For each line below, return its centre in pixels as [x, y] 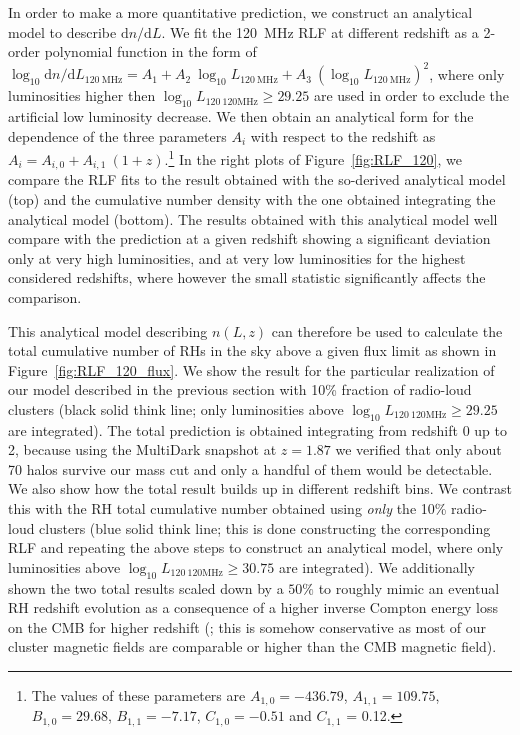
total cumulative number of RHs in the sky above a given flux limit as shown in [252, 350]
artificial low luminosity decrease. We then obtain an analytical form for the [241, 116]
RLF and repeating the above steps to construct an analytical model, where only [256, 547]
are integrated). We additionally [377, 566]
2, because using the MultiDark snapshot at [142, 449]
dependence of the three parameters [117, 135]
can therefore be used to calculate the [387, 330]
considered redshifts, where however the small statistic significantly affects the [247, 277]
